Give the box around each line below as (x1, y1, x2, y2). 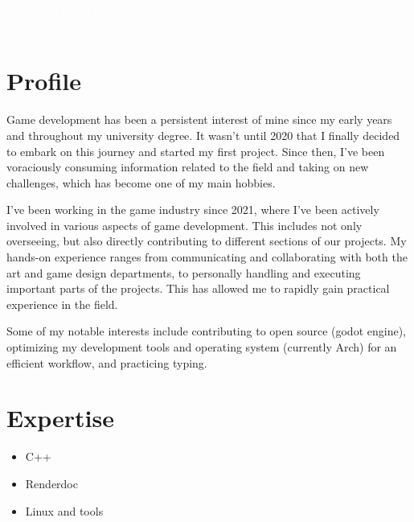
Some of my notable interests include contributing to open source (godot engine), (6, 323, 406, 339)
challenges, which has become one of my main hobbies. (6, 174, 276, 191)
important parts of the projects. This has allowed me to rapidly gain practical (6, 280, 390, 297)
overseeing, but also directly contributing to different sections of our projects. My (6, 232, 407, 249)
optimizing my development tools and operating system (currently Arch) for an (6, 339, 397, 356)
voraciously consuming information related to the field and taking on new (6, 158, 369, 175)
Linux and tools (25, 502, 104, 519)
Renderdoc (25, 475, 78, 491)
